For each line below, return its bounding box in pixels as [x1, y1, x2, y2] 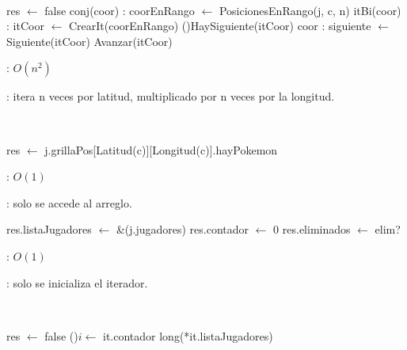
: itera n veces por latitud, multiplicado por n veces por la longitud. [6, 88, 335, 105]
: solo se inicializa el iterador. [6, 274, 148, 291]
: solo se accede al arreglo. [6, 194, 132, 211]
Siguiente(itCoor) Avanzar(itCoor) [6, 32, 173, 49]
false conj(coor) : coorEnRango [44, 2, 195, 18]
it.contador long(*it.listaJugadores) [102, 327, 273, 344]
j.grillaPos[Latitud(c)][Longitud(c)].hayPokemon [44, 141, 278, 158]
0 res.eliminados [273, 221, 351, 238]
